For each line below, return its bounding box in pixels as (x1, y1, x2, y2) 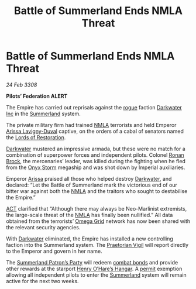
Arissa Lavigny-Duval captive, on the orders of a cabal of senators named (6, 128, 184, 135)
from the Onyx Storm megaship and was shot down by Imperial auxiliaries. (6, 164, 185, 171)
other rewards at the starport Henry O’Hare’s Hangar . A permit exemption (6, 265, 183, 272)
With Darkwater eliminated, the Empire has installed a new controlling (6, 235, 174, 242)
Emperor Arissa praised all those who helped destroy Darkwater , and (6, 175, 172, 182)
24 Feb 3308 (6, 81, 37, 88)
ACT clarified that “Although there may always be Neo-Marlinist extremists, (6, 205, 187, 212)
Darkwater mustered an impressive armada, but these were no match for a (6, 145, 185, 152)
